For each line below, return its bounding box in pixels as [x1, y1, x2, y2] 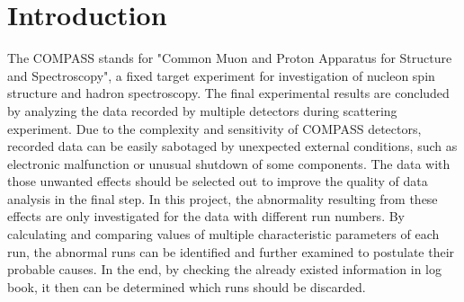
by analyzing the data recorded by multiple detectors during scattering [7, 101, 397, 120]
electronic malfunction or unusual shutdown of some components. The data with [7, 154, 451, 173]
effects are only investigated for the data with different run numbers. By [7, 207, 405, 226]
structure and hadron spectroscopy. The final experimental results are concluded [7, 84, 450, 102]
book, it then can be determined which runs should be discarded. [7, 277, 366, 296]
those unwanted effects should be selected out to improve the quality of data [7, 172, 428, 191]
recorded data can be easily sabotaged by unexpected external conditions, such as [7, 137, 458, 155]
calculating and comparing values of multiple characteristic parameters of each [7, 225, 440, 244]
